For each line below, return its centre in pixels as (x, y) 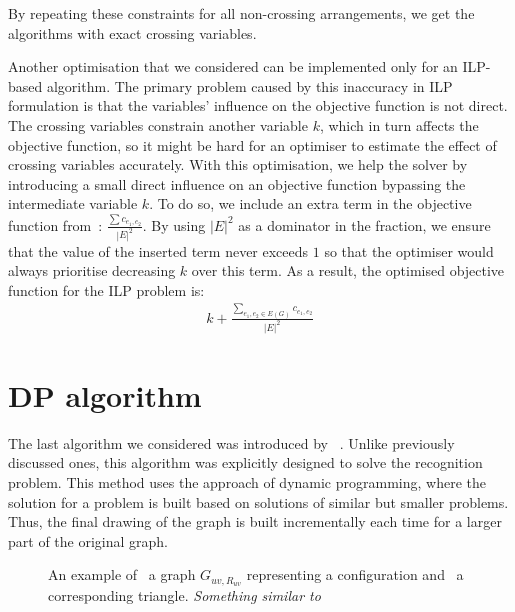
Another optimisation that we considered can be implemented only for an (233, 66)
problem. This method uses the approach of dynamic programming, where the (247, 482)
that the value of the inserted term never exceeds (158, 250)
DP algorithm (105, 394)
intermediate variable (73, 203)
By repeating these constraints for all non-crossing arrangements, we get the (241, 13)
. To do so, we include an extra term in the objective (310, 203)
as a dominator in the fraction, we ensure (364, 224)
